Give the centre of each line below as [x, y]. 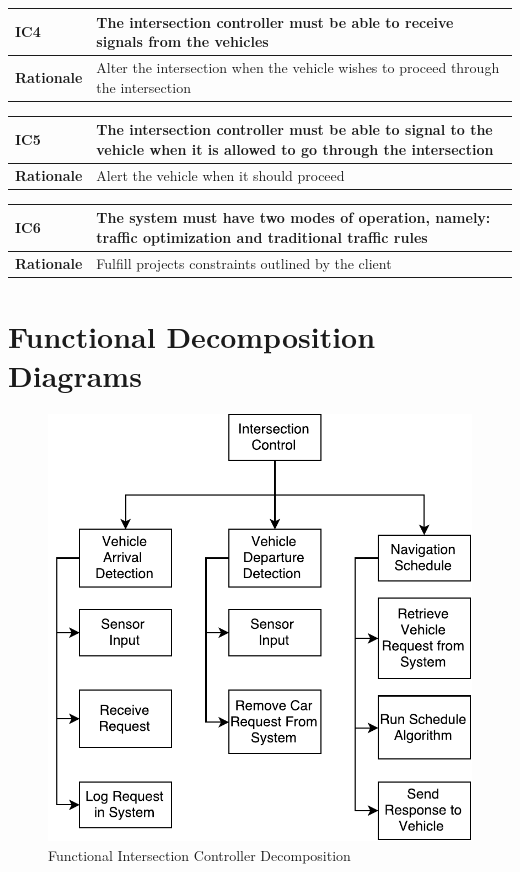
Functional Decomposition [192, 335]
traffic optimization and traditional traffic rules [262, 236]
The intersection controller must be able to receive [275, 21]
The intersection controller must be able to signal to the [294, 129]
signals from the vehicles [182, 41]
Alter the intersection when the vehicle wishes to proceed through [298, 66]
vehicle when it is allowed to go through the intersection [295, 148]
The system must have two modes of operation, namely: [293, 217]
